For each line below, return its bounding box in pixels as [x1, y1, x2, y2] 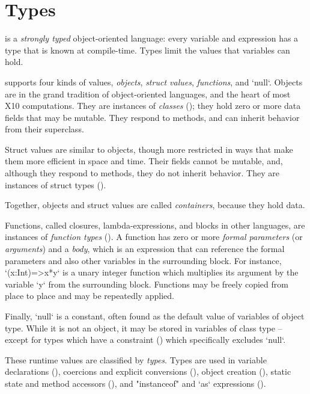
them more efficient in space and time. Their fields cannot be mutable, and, [5, 155, 283, 167]
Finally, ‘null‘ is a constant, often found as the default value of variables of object [5, 310, 305, 322]
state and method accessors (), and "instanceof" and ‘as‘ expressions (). [5, 377, 266, 389]
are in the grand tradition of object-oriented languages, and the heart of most [5, 87, 291, 100]
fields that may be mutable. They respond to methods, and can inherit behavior [5, 111, 300, 123]
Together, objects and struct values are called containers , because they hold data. [5, 199, 305, 211]
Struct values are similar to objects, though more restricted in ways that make [5, 143, 293, 155]
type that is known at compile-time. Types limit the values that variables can [5, 43, 290, 56]
